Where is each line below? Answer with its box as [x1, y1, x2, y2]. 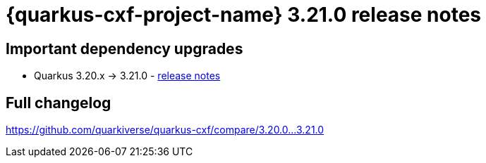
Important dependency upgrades [6, 39, 243, 58]
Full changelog [6, 93, 111, 112]
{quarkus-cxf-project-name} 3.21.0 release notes [6, 3, 482, 27]
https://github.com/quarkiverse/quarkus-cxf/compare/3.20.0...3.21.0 [6, 124, 324, 136]
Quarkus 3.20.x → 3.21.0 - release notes [34, 70, 221, 82]
